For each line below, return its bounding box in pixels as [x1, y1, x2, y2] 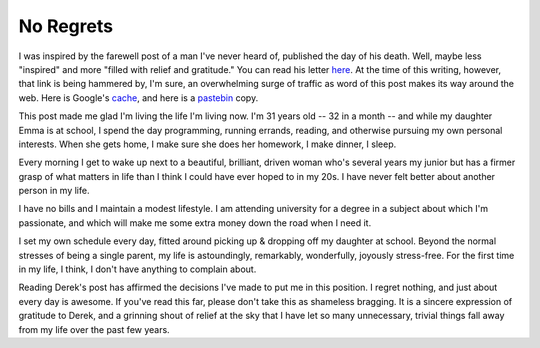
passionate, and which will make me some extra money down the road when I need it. [18, 216, 372, 229]
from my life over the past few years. [18, 323, 170, 335]
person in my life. [18, 185, 90, 197]
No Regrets [18, 15, 114, 37]
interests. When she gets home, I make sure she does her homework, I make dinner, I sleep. [18, 138, 397, 150]
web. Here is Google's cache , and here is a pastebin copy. [18, 91, 259, 104]
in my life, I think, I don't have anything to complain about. [18, 263, 257, 275]
